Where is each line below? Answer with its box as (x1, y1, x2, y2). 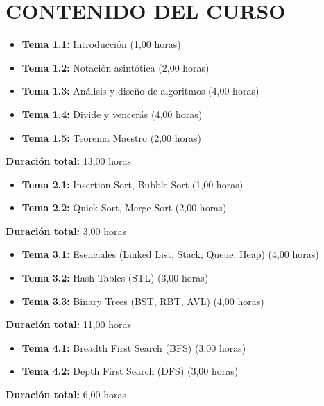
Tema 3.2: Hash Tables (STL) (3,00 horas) (22, 270, 209, 285)
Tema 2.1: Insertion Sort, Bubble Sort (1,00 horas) (22, 177, 244, 191)
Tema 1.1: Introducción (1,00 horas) (22, 37, 181, 51)
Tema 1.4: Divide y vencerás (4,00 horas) (22, 106, 203, 121)
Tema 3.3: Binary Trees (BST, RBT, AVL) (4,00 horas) (22, 293, 264, 308)
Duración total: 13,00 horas (6, 154, 132, 168)
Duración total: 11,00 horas (6, 317, 132, 332)
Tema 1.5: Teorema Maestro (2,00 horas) (22, 130, 201, 145)
